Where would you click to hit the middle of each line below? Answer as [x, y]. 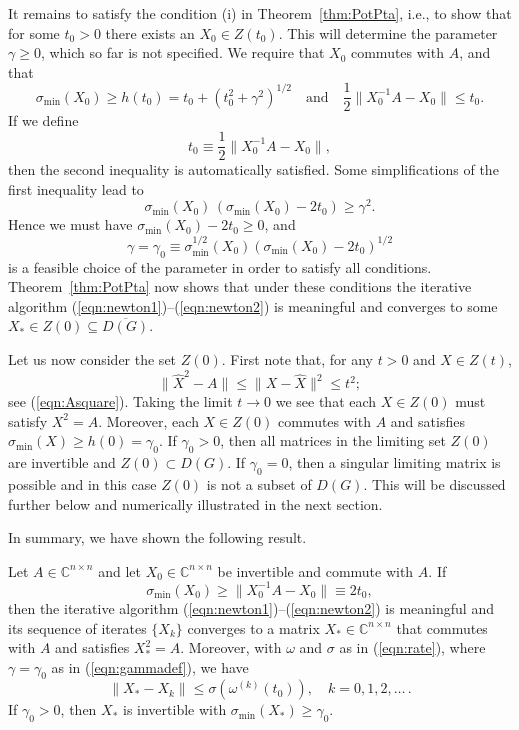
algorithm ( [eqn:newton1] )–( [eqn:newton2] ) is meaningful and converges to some [253, 305]
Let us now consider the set [92, 358]
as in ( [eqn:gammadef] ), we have [150, 666]
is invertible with [175, 709]
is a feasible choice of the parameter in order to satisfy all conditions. [220, 266]
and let [119, 570]
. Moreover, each [148, 420]
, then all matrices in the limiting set [333, 440]
